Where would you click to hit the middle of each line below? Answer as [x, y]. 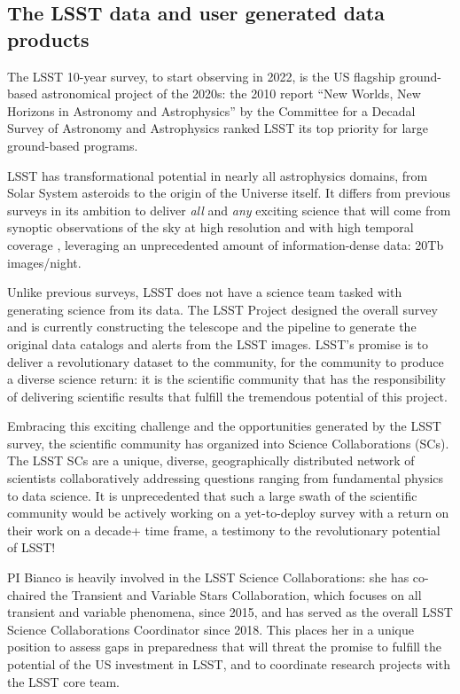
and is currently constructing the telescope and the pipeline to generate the [212, 327]
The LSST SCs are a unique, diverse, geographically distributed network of [211, 460]
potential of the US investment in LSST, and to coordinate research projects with [229, 664]
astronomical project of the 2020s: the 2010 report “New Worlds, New [231, 94]
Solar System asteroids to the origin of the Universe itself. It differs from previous [229, 193]
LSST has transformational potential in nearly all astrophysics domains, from [218, 175]
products [48, 39]
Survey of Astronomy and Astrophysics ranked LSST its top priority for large [218, 128]
